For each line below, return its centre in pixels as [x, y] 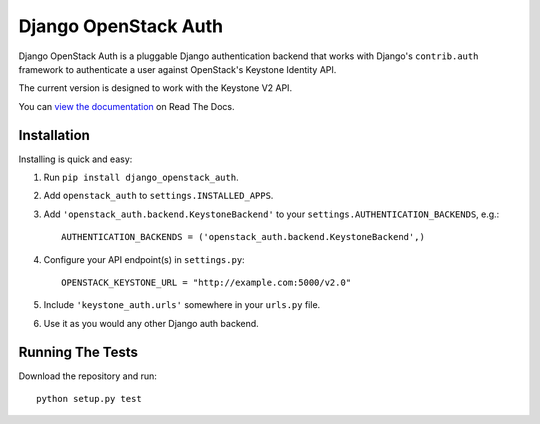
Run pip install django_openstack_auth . [141, 177]
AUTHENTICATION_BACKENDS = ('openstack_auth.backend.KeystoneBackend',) [243, 237]
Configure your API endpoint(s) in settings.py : [144, 259]
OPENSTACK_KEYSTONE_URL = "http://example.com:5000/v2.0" [206, 282]
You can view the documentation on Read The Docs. [126, 106]
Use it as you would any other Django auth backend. [151, 323]
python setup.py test [89, 399]
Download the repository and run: [87, 376]
